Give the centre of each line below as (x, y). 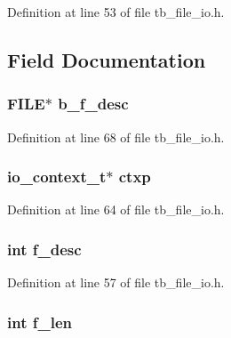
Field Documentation (107, 59)
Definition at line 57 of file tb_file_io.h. (116, 282)
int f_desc (44, 249)
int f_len (40, 322)
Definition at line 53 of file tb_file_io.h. (116, 12)
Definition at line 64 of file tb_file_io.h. (116, 209)
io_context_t (57, 177)
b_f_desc (93, 104)
